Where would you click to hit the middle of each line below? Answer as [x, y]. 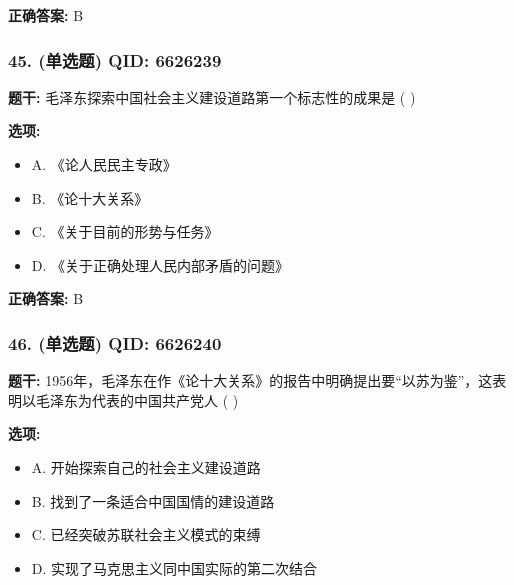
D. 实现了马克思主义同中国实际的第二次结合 [174, 567]
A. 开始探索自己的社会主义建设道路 [146, 466]
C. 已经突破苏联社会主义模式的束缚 [146, 534]
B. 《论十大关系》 [90, 197]
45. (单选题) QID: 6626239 [115, 59]
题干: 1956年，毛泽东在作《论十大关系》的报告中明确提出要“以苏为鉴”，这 [250, 380]
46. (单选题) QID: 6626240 [115, 342]
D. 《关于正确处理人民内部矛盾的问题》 [160, 264]
